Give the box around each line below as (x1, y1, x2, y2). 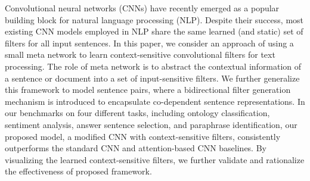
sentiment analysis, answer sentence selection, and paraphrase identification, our (5, 118, 297, 130)
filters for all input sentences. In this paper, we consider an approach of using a (5, 36, 294, 49)
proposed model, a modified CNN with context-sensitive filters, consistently (5, 130, 281, 142)
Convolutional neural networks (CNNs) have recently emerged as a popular (5, 2, 280, 14)
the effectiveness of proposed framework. (5, 165, 152, 177)
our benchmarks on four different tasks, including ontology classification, (5, 107, 270, 119)
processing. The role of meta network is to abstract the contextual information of (5, 60, 302, 72)
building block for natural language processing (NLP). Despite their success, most (5, 13, 304, 26)
